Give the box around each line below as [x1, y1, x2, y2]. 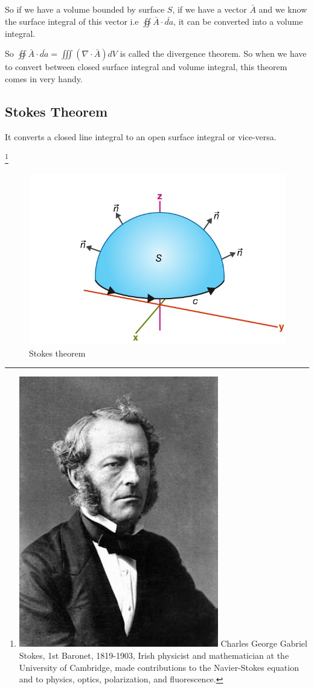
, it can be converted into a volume [173, 15, 303, 27]
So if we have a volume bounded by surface [5, 3, 165, 15]
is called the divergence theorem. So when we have [120, 47, 307, 60]
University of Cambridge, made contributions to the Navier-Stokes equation [19, 661, 299, 673]
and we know [258, 3, 307, 15]
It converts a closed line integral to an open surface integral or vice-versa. [5, 130, 277, 143]
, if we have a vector [172, 3, 247, 15]
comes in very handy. [5, 72, 83, 85]
